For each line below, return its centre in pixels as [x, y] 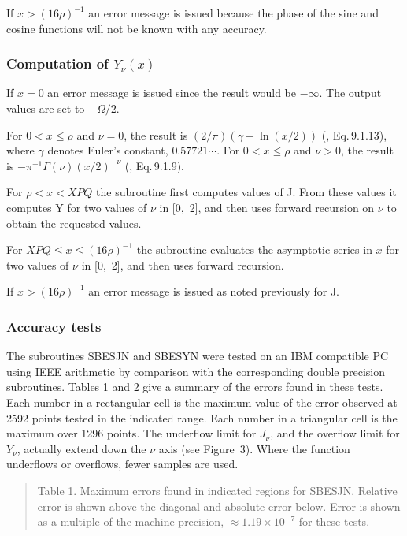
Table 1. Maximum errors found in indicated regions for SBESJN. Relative [217, 490]
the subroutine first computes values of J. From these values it [246, 192]
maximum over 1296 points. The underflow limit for [131, 433]
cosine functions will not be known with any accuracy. [137, 28]
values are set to [46, 108]
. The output [350, 93]
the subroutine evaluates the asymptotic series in [254, 249]
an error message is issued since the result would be [172, 93]
